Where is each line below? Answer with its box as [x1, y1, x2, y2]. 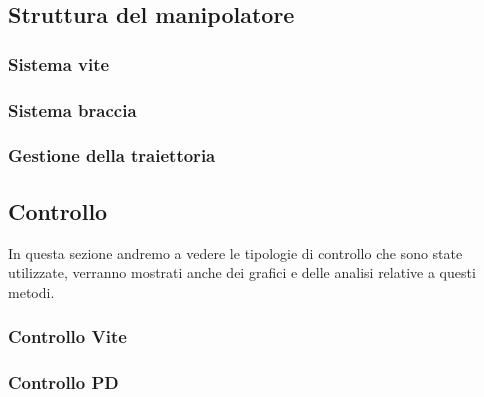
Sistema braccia [8, 97, 137, 122]
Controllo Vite [8, 324, 127, 349]
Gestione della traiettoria [8, 143, 216, 168]
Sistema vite [8, 51, 110, 76]
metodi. [8, 281, 55, 302]
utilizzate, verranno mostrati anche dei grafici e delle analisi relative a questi [8, 262, 476, 283]
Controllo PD [8, 370, 119, 395]
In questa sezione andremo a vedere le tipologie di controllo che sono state [8, 242, 463, 263]
